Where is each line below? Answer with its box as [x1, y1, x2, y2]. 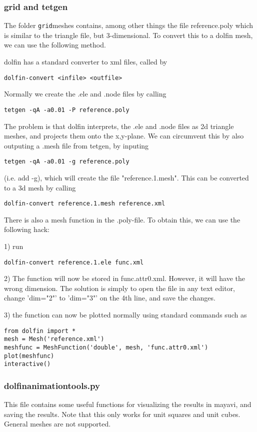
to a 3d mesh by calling [4, 182, 76, 192]
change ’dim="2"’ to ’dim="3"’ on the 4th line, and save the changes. [4, 292, 215, 303]
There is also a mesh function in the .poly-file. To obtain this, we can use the [4, 214, 240, 224]
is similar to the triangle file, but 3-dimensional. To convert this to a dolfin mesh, [4, 29, 253, 40]
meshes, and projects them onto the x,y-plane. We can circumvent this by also [4, 130, 244, 141]
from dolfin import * [4, 327, 76, 334]
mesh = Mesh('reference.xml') [4, 335, 104, 343]
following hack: [4, 224, 50, 234]
